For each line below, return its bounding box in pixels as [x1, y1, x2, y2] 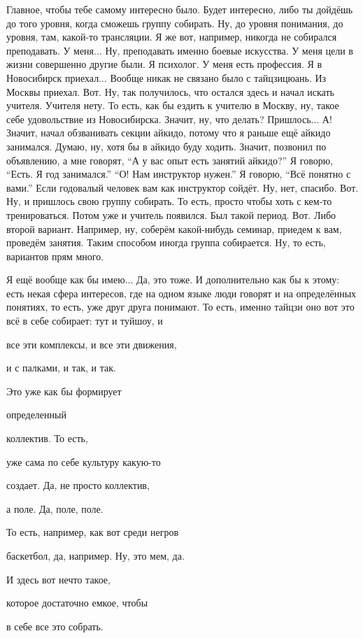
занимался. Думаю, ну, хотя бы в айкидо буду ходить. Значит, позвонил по [6, 139, 327, 153]
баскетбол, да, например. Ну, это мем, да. [6, 548, 185, 562]
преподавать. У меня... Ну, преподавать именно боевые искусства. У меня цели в [6, 43, 353, 57]
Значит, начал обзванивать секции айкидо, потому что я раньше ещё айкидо [6, 125, 331, 140]
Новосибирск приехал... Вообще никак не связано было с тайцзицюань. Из [6, 70, 327, 85]
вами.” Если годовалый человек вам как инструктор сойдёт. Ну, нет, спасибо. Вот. [6, 180, 359, 194]
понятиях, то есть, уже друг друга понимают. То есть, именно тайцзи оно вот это [6, 299, 355, 314]
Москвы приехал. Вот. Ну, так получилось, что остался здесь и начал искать [6, 84, 334, 99]
